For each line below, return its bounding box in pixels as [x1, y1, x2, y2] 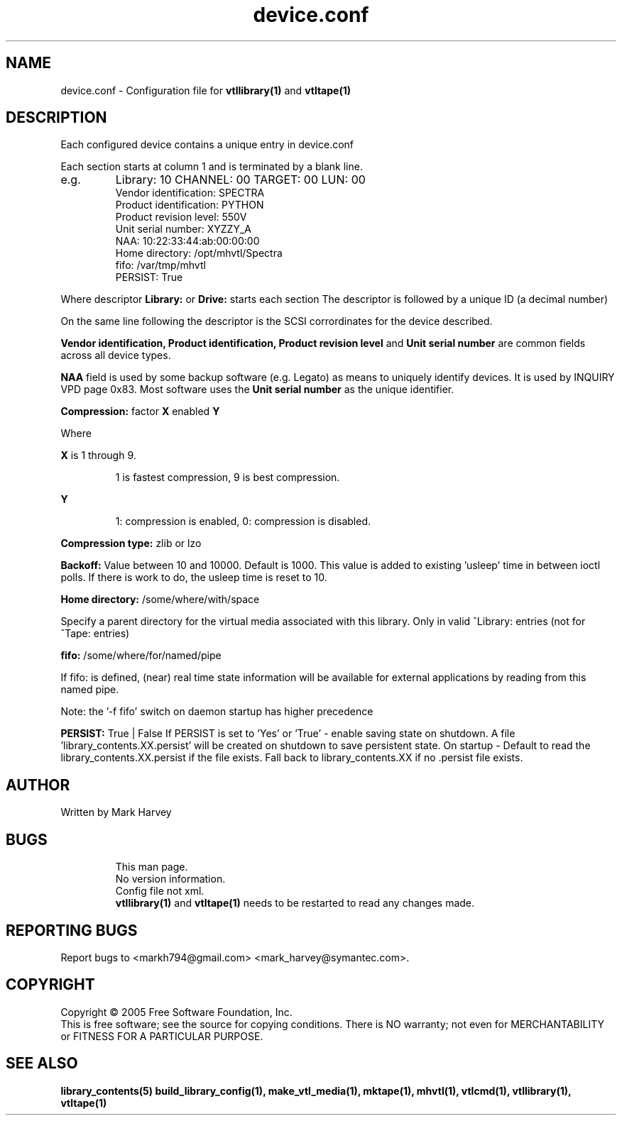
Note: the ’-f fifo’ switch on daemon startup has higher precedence [60, 705, 373, 718]
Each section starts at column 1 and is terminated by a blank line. [60, 160, 363, 173]
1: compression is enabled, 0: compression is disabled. [115, 515, 371, 528]
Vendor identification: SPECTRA [115, 187, 265, 199]
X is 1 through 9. [60, 449, 136, 462]
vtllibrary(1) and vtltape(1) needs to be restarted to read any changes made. [115, 897, 475, 910]
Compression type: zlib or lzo [60, 537, 202, 550]
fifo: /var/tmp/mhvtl [115, 259, 206, 272]
